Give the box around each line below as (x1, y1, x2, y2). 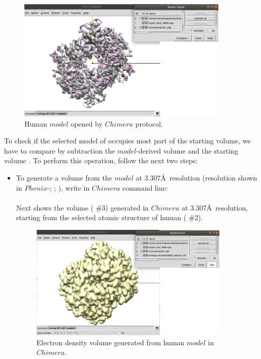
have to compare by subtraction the (4, 145, 115, 156)
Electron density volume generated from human (36, 337, 185, 347)
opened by (71, 118, 103, 129)
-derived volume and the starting (136, 145, 238, 156)
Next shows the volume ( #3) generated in (16, 202, 149, 213)
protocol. (135, 118, 163, 129)
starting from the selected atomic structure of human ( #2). (16, 212, 203, 223)
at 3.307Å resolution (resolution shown (136, 172, 257, 183)
